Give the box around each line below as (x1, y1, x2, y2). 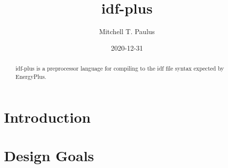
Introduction (4, 107, 91, 127)
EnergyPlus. (15, 72, 46, 80)
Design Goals (4, 145, 94, 165)
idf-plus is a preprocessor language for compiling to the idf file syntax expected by (15, 64, 224, 73)
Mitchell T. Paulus (99, 26, 155, 37)
